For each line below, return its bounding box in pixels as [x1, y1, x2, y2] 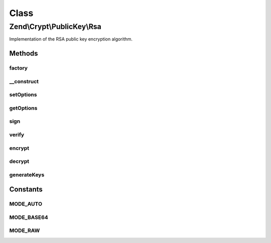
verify [9, 131, 25, 138]
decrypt [9, 158, 30, 165]
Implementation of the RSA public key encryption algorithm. [9, 36, 133, 42]
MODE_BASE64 [9, 213, 49, 220]
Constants [9, 185, 43, 194]
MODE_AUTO [9, 200, 43, 207]
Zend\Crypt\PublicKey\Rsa [9, 22, 101, 31]
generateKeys [9, 171, 45, 178]
